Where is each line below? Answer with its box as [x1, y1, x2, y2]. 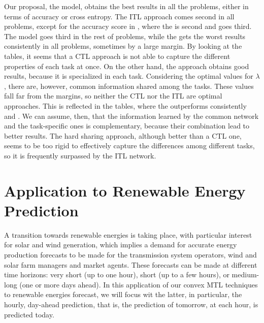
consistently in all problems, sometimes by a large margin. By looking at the [4, 41, 242, 51]
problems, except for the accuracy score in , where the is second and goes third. [4, 21, 252, 31]
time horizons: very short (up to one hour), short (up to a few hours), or [4, 269, 229, 280]
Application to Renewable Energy [4, 180, 246, 201]
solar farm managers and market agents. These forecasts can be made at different [4, 259, 257, 270]
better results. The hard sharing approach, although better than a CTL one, [4, 130, 242, 141]
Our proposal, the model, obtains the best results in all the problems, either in [4, 1, 249, 11]
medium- [232, 269, 259, 280]
